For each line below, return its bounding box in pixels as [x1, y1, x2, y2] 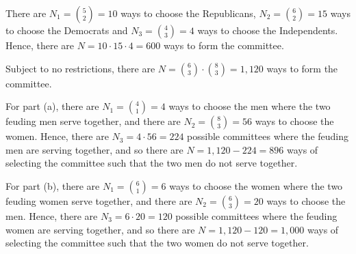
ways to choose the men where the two [168, 99, 331, 113]
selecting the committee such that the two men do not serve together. [5, 156, 298, 170]
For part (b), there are [5, 178, 100, 193]
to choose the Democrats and [5, 23, 128, 37]
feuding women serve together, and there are [5, 193, 192, 208]
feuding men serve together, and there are [5, 114, 181, 128]
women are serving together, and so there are [5, 222, 195, 236]
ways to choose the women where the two [169, 178, 343, 193]
